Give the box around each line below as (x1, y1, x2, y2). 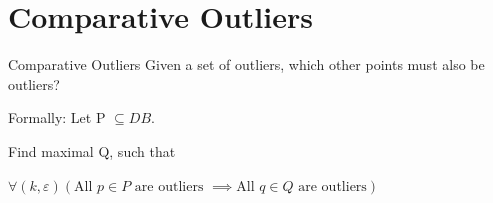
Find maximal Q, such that (8, 140, 176, 161)
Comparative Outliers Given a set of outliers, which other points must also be (8, 54, 485, 75)
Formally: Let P (8, 107, 106, 128)
